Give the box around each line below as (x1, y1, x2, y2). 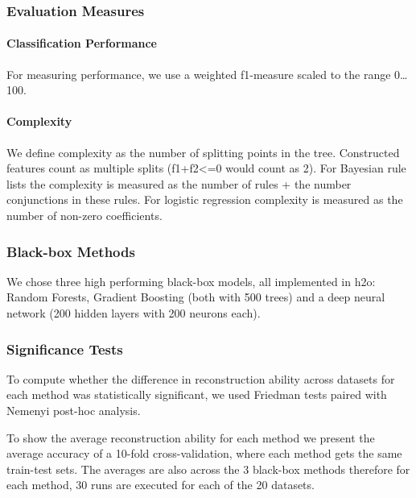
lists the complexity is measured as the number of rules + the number (6, 175, 352, 192)
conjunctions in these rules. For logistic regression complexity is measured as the (6, 191, 403, 208)
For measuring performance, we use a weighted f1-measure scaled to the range (6, 65, 391, 82)
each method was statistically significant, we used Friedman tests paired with (6, 386, 387, 403)
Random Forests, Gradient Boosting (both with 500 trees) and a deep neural (6, 288, 385, 305)
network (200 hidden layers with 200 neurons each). (6, 305, 261, 321)
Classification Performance (6, 35, 157, 52)
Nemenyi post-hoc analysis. (6, 402, 141, 418)
